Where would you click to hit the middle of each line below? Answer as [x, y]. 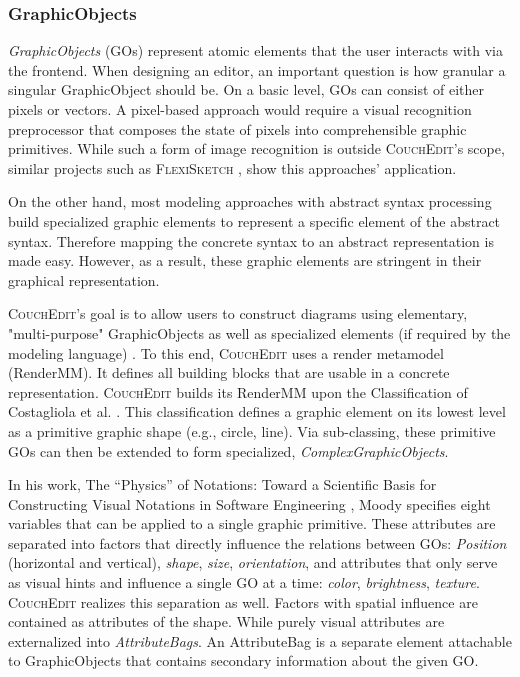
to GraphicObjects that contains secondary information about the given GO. [243, 660]
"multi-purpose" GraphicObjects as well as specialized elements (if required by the [259, 332]
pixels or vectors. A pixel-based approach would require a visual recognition [240, 109]
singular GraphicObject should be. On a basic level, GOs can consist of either [246, 89]
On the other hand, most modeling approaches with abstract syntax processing [250, 201]
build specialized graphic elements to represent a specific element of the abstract [254, 220]
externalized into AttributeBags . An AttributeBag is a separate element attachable [260, 640]
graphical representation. [84, 279]
